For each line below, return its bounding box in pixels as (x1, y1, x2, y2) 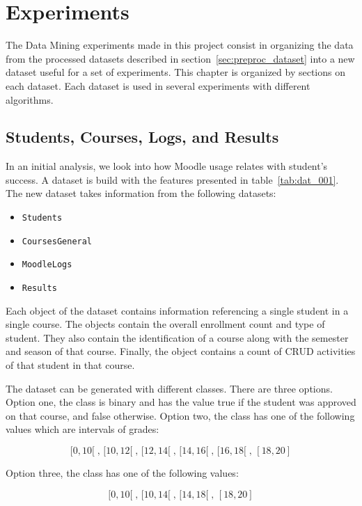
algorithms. (6, 92, 54, 106)
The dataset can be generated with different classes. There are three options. (6, 381, 333, 395)
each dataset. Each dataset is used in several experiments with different (6, 78, 310, 93)
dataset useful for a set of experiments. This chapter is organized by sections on (6, 65, 346, 79)
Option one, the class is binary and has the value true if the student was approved (6, 395, 356, 409)
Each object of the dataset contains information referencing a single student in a (6, 303, 349, 317)
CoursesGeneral (22, 236, 93, 246)
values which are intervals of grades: (6, 422, 159, 436)
